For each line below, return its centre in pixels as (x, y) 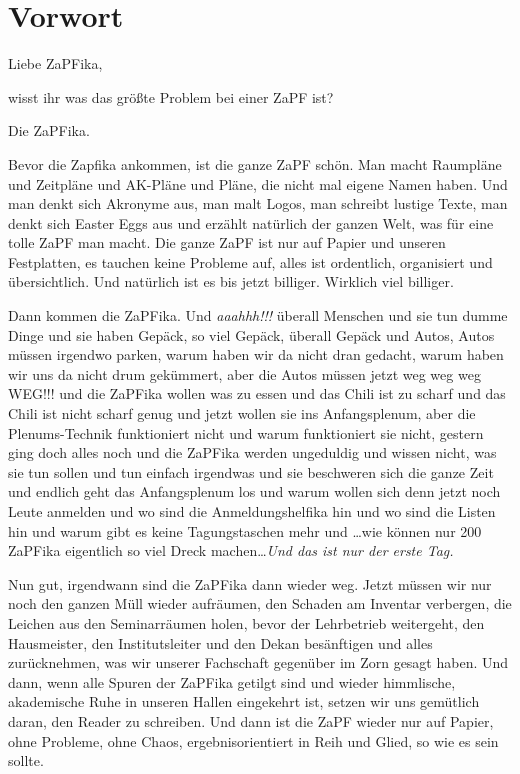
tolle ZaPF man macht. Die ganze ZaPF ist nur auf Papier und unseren (227, 242)
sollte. (26, 760)
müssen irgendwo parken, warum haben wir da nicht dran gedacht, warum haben (256, 354)
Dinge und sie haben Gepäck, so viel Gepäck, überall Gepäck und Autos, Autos (251, 334)
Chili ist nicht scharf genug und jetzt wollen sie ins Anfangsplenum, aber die (242, 413)
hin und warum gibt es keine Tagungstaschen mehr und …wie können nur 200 (245, 530)
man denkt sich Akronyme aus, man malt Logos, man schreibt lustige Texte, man (258, 203)
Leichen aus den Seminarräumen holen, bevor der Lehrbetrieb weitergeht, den (246, 622)
